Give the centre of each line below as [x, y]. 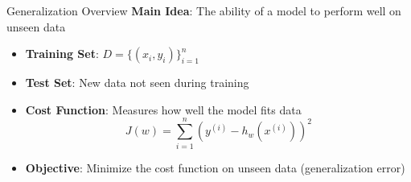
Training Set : [62, 54]
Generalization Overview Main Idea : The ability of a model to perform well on [204, 10]
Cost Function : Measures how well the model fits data [163, 109]
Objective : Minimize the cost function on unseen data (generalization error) [215, 167]
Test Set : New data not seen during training [137, 83]
